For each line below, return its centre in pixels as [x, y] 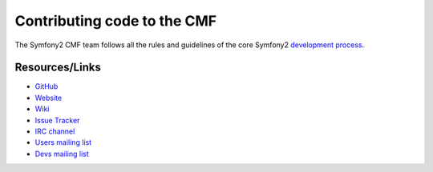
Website [49, 98]
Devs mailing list [62, 154]
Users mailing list [63, 142]
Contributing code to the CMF [116, 21]
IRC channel [55, 131]
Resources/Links [58, 68]
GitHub [47, 86]
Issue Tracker [57, 120]
